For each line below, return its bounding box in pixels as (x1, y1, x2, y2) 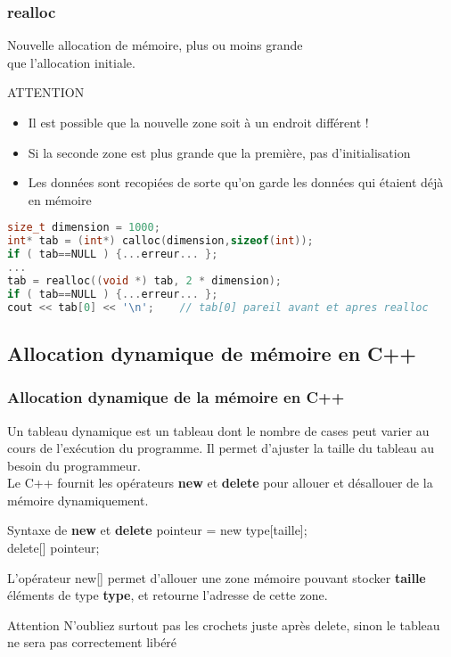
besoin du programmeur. (7, 456, 141, 474)
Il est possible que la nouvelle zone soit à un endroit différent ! (28, 113, 369, 131)
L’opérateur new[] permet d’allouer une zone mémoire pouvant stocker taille (7, 568, 426, 587)
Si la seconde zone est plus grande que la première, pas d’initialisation (28, 143, 411, 161)
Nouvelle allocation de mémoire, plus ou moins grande (7, 36, 303, 54)
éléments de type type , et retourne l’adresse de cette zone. (7, 586, 328, 604)
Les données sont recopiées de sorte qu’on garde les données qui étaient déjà (28, 173, 444, 192)
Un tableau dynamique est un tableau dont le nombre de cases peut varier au (7, 421, 430, 439)
